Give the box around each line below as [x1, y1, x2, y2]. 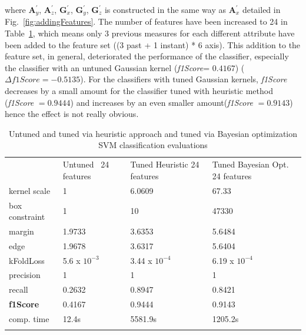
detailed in [242, 4, 281, 15]
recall [9, 283, 28, 296]
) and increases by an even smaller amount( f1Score [70, 96, 254, 108]
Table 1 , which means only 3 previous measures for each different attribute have [5, 27, 295, 39]
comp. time [9, 313, 49, 325]
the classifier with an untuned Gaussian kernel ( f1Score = [5, 61, 210, 73]
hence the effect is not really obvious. [5, 108, 139, 120]
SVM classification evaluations [98, 139, 208, 151]
